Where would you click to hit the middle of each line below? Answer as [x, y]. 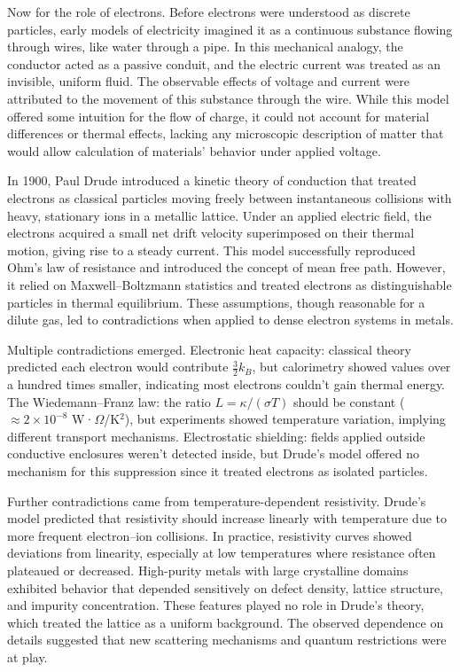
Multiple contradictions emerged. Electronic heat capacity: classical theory [209, 349]
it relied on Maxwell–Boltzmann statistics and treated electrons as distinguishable [230, 284]
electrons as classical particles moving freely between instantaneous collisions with [230, 197]
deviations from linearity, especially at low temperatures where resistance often [222, 553]
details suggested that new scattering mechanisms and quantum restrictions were [227, 640]
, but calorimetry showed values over [351, 367]
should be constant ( [349, 401]
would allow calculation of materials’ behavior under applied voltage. [194, 150]
